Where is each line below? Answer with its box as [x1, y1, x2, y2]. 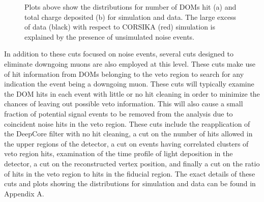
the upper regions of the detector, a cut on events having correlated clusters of [4, 138, 249, 149]
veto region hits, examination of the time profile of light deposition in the [4, 148, 233, 159]
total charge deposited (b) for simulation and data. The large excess [24, 11, 237, 22]
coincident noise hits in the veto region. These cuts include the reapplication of [4, 118, 250, 129]
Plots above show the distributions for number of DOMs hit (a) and [24, 2, 237, 12]
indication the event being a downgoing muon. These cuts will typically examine [4, 78, 254, 89]
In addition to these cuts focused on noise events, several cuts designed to [4, 48, 233, 59]
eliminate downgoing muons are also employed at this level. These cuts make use [4, 58, 255, 69]
